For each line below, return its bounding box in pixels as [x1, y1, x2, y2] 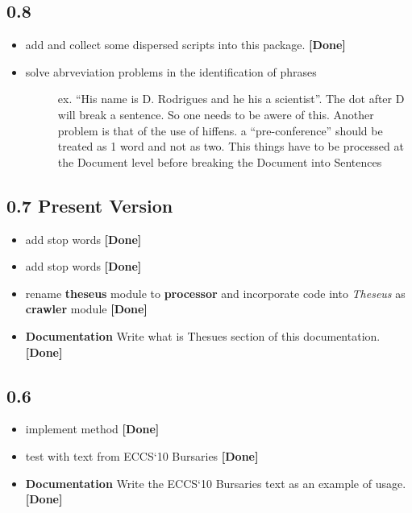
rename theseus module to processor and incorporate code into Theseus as [25, 284, 406, 301]
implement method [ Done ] [25, 420, 160, 437]
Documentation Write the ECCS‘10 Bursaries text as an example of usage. [25, 474, 406, 491]
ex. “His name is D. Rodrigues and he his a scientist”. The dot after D [57, 90, 405, 107]
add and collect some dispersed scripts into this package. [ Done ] [25, 36, 346, 53]
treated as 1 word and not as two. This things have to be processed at [57, 138, 404, 155]
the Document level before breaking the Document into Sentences [57, 153, 382, 170]
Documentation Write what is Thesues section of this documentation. [25, 327, 381, 344]
